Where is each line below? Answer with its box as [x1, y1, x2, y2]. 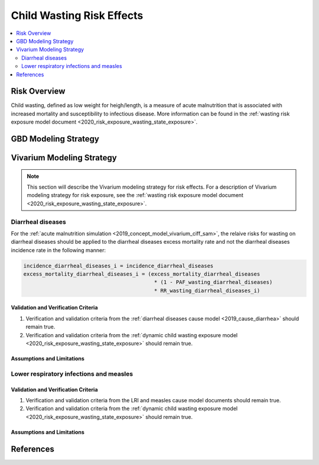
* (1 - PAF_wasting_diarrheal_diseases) [154, 279, 273, 286]
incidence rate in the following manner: [11, 246, 106, 254]
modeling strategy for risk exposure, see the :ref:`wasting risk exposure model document [27, 192, 243, 199]
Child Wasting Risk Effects [11, 9, 144, 22]
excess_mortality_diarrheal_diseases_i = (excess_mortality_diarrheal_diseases [23, 271, 261, 277]
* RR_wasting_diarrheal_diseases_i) [154, 287, 261, 294]
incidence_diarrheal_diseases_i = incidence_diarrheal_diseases [23, 262, 214, 269]
